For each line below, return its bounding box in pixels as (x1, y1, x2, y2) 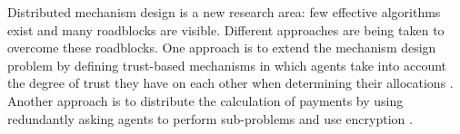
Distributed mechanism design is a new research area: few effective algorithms (7, 3, 441, 21)
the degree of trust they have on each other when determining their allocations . (7, 73, 454, 92)
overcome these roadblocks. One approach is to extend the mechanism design (7, 38, 436, 57)
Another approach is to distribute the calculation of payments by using (7, 91, 404, 110)
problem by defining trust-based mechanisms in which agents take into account (7, 55, 447, 74)
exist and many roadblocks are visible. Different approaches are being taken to (7, 20, 445, 39)
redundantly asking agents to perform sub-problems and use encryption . (7, 109, 413, 128)
